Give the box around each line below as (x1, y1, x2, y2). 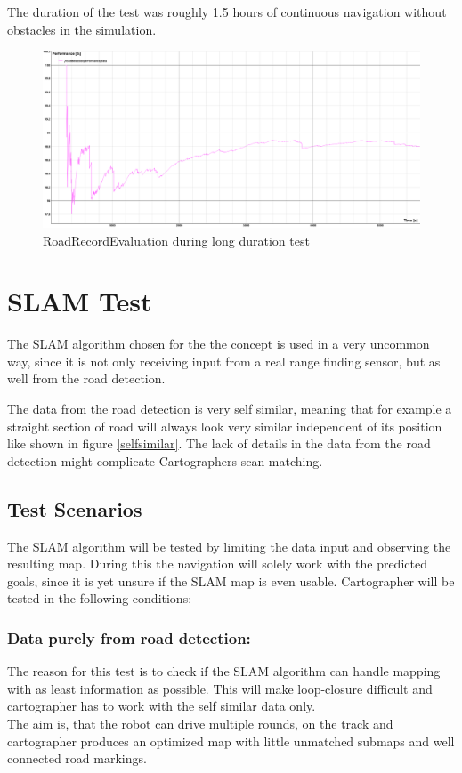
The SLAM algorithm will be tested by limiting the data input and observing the (7, 536, 451, 555)
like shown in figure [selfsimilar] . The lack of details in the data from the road (7, 434, 431, 453)
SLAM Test (7, 283, 152, 319)
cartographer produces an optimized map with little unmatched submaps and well (7, 731, 455, 750)
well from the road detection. (7, 369, 166, 388)
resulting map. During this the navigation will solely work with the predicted (7, 554, 427, 573)
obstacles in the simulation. (7, 20, 157, 38)
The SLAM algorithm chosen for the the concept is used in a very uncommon (7, 334, 430, 353)
